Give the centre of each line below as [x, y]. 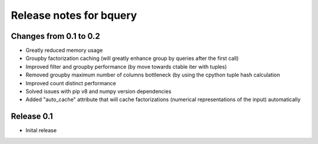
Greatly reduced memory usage [64, 51]
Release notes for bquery [74, 15]
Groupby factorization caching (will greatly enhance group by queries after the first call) [132, 58]
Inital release [41, 130]
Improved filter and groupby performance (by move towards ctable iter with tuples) [126, 66]
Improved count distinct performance [71, 83]
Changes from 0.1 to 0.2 [55, 36]
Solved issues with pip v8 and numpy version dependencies [99, 92]
